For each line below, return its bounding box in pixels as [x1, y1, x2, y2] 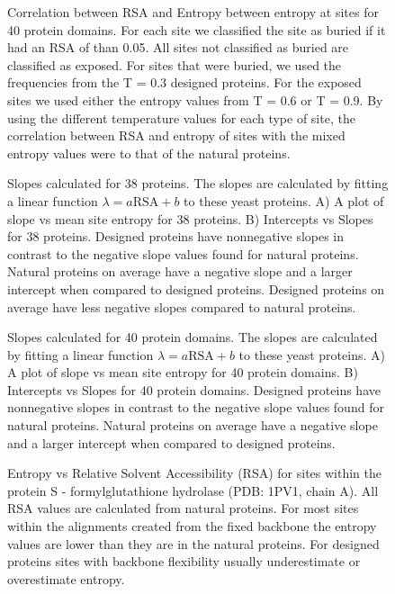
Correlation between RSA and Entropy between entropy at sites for [7, 3, 379, 21]
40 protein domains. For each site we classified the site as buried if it [7, 20, 386, 39]
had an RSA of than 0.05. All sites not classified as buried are [7, 38, 349, 57]
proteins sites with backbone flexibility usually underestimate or [7, 552, 361, 571]
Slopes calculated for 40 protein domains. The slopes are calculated [7, 328, 378, 346]
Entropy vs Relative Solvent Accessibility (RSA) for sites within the [7, 463, 382, 482]
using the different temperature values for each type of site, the [7, 108, 355, 127]
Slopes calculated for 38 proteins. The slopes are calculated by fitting [7, 174, 389, 193]
